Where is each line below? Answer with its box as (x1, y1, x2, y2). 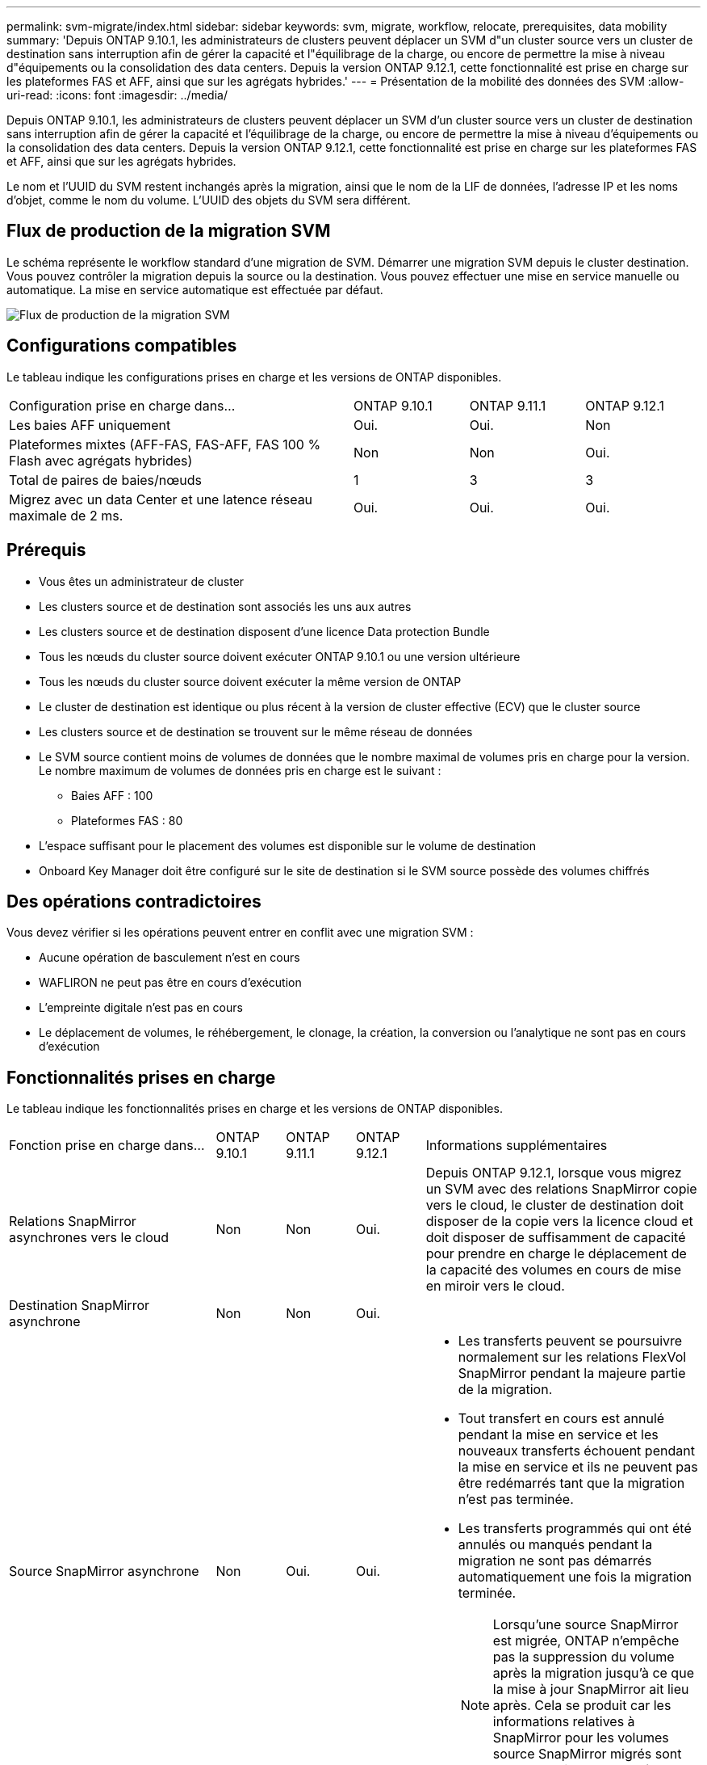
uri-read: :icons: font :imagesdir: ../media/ (6, 88, 228, 102)
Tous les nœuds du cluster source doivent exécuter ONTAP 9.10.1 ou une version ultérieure (39, 649, 521, 663)
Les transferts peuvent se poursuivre (458, 1333, 683, 1350)
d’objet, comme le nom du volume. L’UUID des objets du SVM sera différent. (6, 193, 411, 207)
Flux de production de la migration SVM (6, 221, 331, 242)
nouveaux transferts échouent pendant (458, 1443, 695, 1460)
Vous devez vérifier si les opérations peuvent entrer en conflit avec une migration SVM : (6, 925, 474, 940)
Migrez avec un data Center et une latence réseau (9, 491, 313, 508)
